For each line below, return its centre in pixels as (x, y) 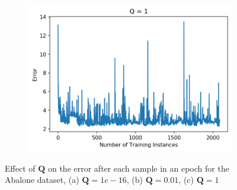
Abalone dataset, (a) (42, 180)
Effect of (20, 168)
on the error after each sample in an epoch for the (138, 168)
